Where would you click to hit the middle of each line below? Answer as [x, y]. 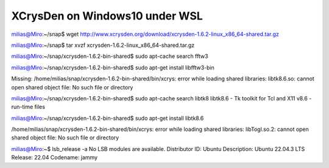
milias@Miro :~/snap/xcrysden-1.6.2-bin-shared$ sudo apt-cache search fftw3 [110, 56]
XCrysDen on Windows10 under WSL [107, 16]
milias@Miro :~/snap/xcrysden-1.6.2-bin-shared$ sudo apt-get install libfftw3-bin [113, 68]
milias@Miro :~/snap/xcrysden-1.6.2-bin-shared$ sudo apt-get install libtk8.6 [108, 118]
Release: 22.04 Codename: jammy [54, 158]
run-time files [28, 107]
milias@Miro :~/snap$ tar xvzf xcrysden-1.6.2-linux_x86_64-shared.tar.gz [103, 45]
